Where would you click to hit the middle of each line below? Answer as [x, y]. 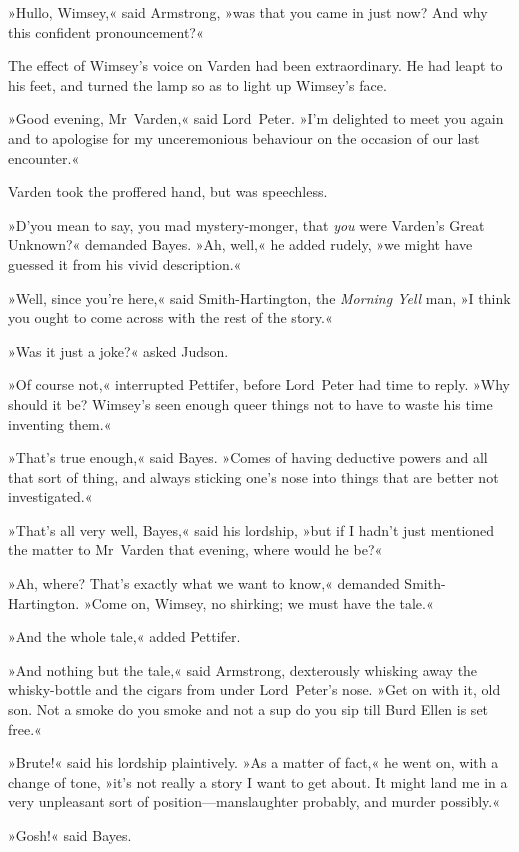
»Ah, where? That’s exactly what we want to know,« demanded [204, 583]
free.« [25, 728]
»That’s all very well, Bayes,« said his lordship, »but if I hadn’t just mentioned [251, 529]
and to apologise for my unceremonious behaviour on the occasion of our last [244, 137]
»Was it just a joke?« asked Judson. [118, 350]
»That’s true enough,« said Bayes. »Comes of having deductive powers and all [248, 457]
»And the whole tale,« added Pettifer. [124, 636]
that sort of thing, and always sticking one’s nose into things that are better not [253, 476]
